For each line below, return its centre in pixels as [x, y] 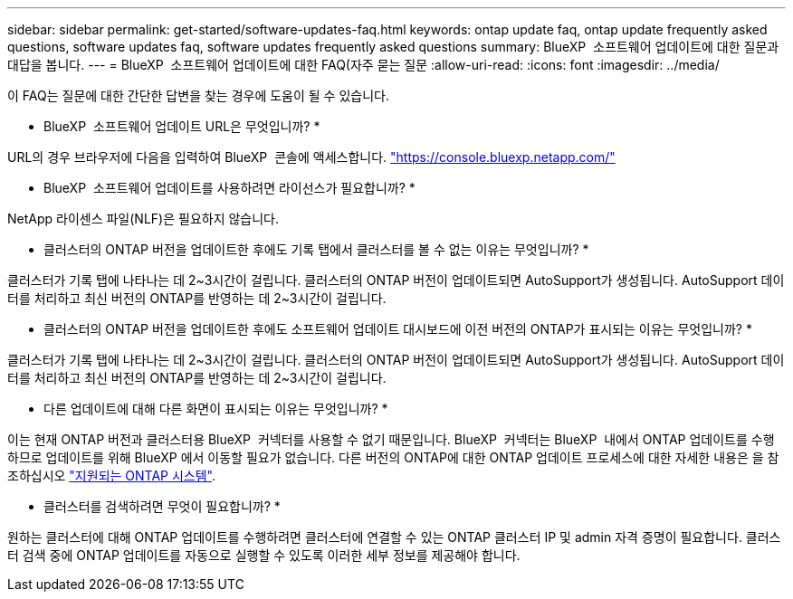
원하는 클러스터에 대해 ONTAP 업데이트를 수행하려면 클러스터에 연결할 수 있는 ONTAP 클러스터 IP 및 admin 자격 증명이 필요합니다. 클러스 [394, 537]
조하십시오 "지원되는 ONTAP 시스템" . [112, 475]
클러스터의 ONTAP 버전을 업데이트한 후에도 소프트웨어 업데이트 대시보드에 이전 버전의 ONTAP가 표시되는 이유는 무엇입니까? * [398, 329]
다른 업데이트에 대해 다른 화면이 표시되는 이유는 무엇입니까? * [216, 409]
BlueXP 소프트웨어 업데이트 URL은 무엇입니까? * [182, 126]
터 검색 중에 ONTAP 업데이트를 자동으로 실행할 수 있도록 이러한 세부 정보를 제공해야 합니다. [264, 555]
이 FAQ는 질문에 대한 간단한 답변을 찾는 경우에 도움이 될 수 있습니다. [198, 95]
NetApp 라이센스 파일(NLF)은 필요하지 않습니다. [143, 219]
